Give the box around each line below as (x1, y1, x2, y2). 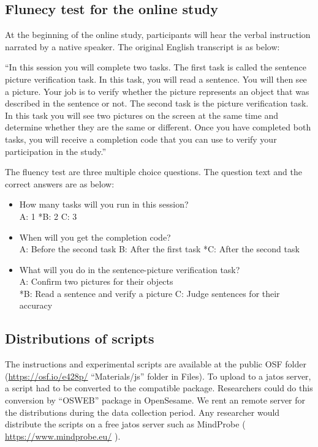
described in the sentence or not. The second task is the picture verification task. (5, 97, 309, 110)
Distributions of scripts (5, 329, 154, 348)
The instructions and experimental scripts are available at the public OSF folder (5, 358, 306, 370)
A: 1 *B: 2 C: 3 (19, 209, 77, 222)
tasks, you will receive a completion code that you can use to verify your (5, 132, 277, 145)
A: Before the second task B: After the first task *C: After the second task (19, 242, 300, 255)
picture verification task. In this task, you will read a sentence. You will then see (5, 72, 307, 85)
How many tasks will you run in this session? (19, 198, 189, 211)
